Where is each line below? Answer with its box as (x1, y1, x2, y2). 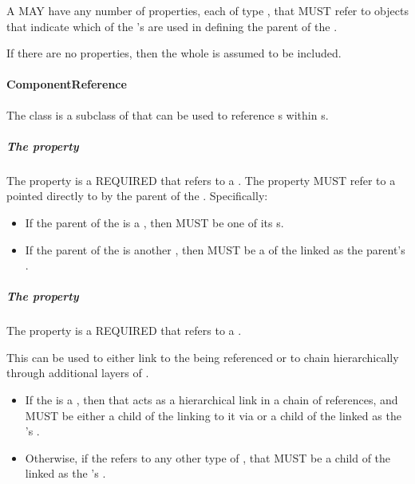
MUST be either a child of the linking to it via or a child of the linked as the (25, 407, 401, 423)
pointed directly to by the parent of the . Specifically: (6, 187, 268, 204)
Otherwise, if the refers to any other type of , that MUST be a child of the (25, 449, 391, 466)
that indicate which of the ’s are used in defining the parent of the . (6, 18, 338, 34)
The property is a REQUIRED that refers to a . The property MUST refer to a (6, 171, 396, 188)
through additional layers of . (6, 364, 149, 381)
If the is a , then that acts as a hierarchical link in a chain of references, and (25, 392, 398, 408)
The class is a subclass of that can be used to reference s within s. (6, 106, 329, 123)
